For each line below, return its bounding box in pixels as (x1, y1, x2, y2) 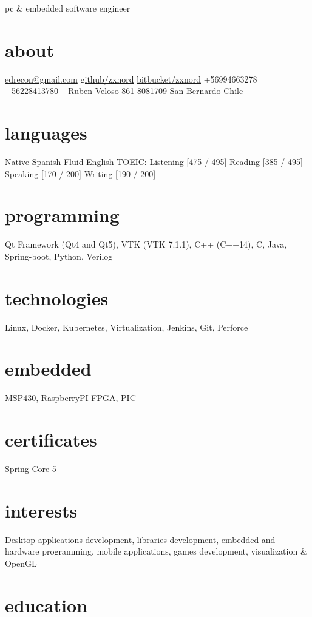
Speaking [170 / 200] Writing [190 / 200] (5, 167, 156, 180)
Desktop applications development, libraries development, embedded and (5, 533, 276, 545)
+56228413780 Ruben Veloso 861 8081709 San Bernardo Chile (5, 84, 243, 97)
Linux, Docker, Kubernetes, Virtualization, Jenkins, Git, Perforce (5, 320, 248, 333)
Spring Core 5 (5, 462, 56, 475)
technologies (5, 285, 109, 310)
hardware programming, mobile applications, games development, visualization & (5, 545, 307, 558)
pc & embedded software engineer (5, 2, 131, 14)
